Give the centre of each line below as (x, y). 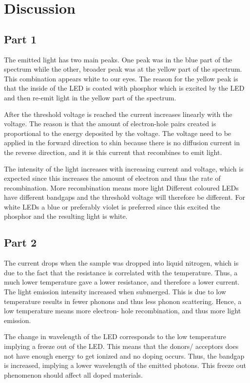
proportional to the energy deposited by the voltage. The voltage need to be (118, 133)
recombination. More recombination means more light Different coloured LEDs (121, 187)
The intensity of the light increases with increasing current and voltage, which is (124, 168)
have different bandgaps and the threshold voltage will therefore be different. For (125, 197)
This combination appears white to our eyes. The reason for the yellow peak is (121, 78)
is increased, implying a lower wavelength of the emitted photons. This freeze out (125, 365)
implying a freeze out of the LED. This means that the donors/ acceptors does (121, 346)
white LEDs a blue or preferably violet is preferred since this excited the (112, 206)
